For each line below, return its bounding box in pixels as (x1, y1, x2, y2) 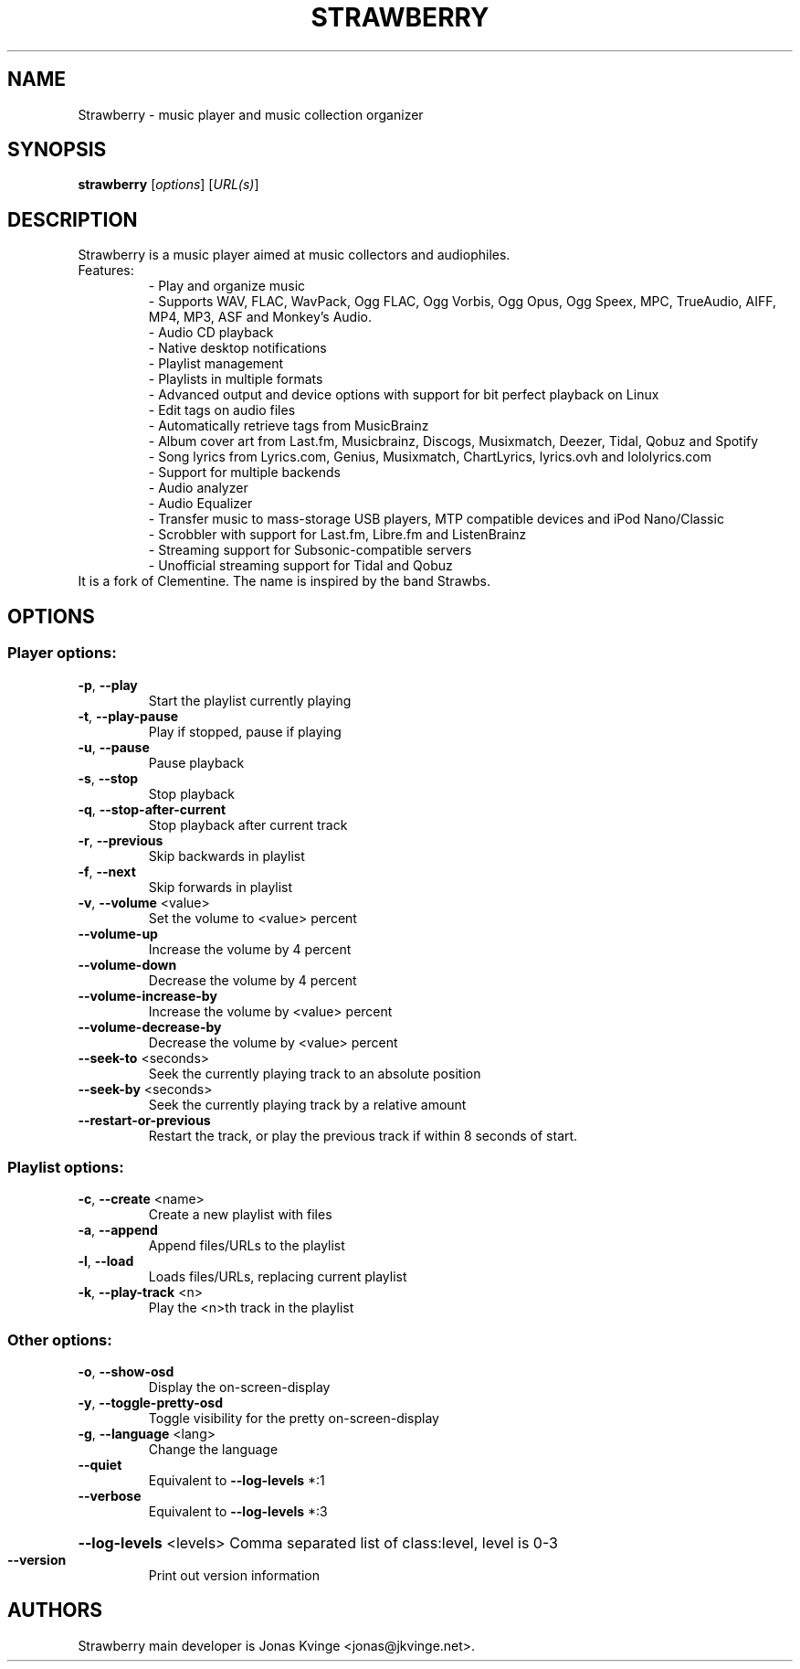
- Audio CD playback (148, 324, 274, 341)
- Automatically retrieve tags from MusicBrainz (148, 418, 429, 434)
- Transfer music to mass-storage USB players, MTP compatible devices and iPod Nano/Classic (148, 511, 724, 527)
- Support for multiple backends (148, 464, 341, 481)
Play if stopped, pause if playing (148, 723, 342, 739)
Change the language (148, 1441, 279, 1457)
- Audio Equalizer (148, 495, 253, 512)
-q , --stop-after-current (78, 801, 226, 817)
